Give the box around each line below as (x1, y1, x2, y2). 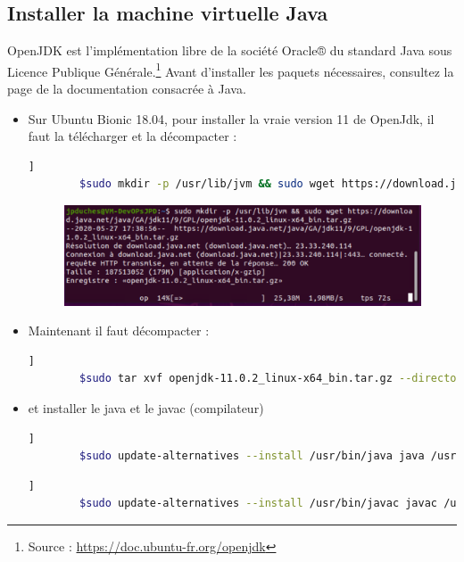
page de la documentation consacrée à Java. (7, 79, 246, 98)
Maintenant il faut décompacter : (28, 321, 210, 340)
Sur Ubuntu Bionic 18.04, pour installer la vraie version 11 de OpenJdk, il (28, 109, 435, 128)
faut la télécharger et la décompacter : (28, 127, 237, 145)
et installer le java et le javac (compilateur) (28, 398, 264, 417)
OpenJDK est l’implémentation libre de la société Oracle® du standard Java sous (7, 41, 452, 60)
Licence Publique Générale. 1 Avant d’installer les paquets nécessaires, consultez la (7, 59, 454, 80)
